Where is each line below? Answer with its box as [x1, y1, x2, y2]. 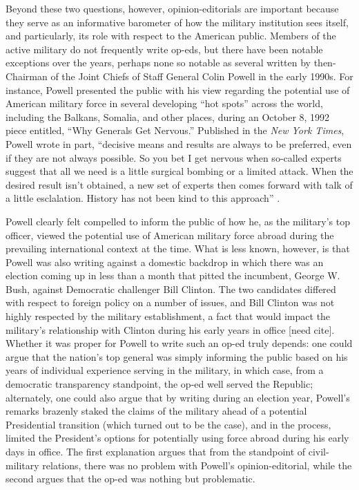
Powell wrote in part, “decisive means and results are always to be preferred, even [6, 136, 352, 151]
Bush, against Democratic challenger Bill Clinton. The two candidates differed [6, 281, 336, 296]
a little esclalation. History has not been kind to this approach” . [6, 191, 280, 205]
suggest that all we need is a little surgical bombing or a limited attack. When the [6, 164, 353, 178]
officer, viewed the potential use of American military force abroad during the [6, 227, 334, 242]
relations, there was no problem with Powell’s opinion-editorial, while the [42, 458, 352, 472]
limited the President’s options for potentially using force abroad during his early [6, 431, 349, 445]
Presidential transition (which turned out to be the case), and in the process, [6, 417, 331, 431]
